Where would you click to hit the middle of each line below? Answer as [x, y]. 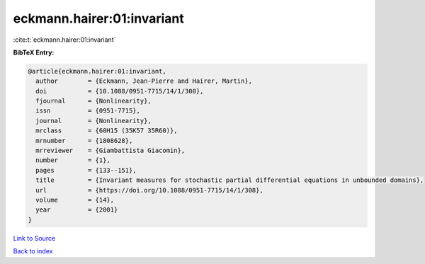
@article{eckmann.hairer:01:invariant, [97, 71]
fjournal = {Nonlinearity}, [93, 101]
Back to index [33, 251]
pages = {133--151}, [86, 170]
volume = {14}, [75, 200]
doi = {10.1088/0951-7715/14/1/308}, [120, 91]
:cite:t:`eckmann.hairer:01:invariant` [64, 40]
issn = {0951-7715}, [88, 111]
